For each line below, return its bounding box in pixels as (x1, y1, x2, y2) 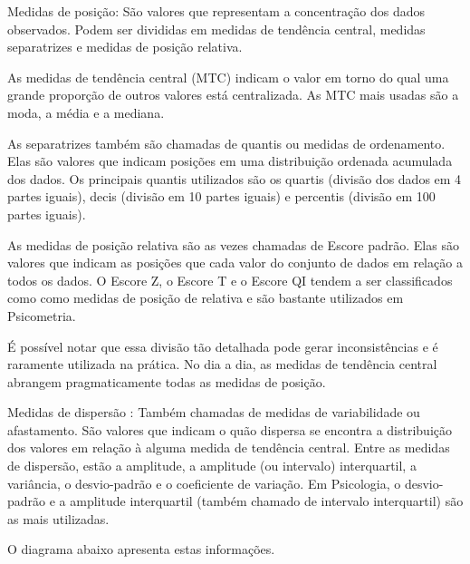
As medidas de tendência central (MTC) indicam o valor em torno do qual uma (7, 67, 449, 86)
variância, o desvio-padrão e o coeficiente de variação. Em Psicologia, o (7, 473, 401, 492)
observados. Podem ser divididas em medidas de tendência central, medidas (7, 19, 426, 38)
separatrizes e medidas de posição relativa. (7, 37, 243, 56)
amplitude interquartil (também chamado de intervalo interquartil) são (70, 491, 464, 511)
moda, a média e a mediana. (7, 102, 165, 122)
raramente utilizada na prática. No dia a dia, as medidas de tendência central (7, 355, 437, 374)
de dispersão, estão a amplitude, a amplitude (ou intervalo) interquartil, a (7, 456, 417, 475)
